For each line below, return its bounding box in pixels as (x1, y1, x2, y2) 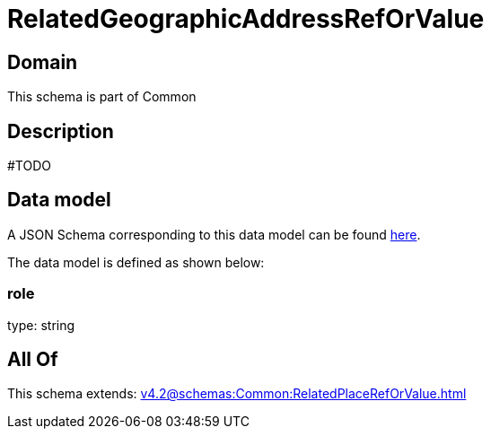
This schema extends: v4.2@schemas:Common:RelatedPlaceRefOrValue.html (7, 386, 467, 402)
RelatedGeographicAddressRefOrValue (7, 4, 485, 34)
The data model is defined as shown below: (7, 254, 265, 270)
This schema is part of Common (7, 89, 197, 105)
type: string (7, 317, 75, 333)
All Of (7, 348, 58, 371)
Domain (7, 50, 78, 74)
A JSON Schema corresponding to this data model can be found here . (7, 226, 421, 242)
